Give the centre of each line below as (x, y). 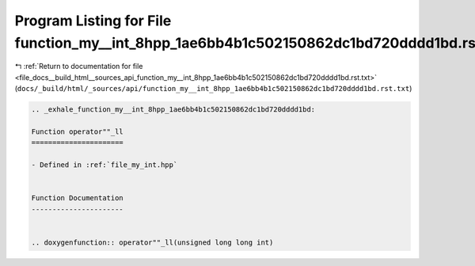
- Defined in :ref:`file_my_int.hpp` (104, 165)
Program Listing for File (93, 21)
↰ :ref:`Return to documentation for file (79, 66)
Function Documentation (78, 198)
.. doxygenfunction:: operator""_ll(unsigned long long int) (152, 242)
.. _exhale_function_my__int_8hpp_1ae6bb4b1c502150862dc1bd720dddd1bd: (173, 110)
